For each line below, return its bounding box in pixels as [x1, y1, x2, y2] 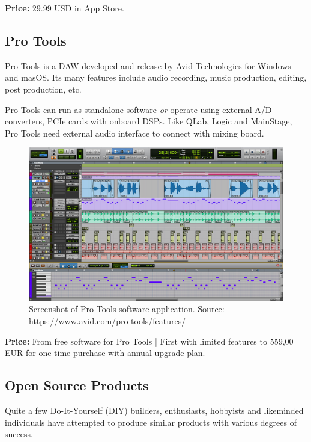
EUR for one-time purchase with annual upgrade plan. [5, 346, 205, 359]
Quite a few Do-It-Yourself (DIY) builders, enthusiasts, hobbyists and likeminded [5, 404, 304, 416]
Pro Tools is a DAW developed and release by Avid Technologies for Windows [5, 59, 291, 72]
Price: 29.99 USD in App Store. [5, 2, 124, 14]
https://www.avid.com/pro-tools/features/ [29, 314, 186, 327]
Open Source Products [5, 376, 149, 394]
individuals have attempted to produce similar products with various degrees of [5, 416, 297, 428]
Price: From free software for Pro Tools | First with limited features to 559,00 [5, 334, 294, 347]
